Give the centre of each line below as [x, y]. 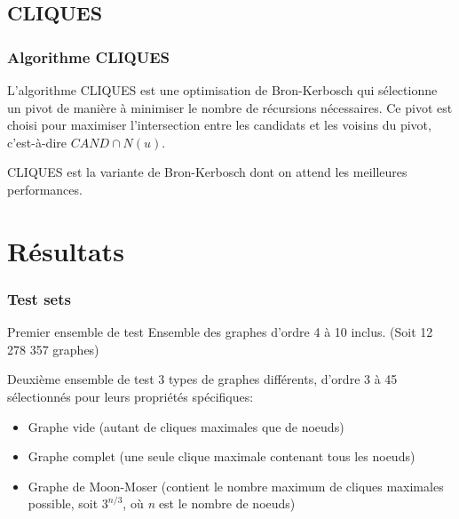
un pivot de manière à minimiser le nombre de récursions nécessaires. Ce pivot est [230, 107]
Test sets [39, 298]
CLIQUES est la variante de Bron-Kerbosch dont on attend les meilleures [207, 172]
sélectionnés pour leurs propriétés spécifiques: [131, 396]
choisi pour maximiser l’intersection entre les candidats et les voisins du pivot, [219, 125]
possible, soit [63, 503]
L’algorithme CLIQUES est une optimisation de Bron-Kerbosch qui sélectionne [222, 90]
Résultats [66, 250]
